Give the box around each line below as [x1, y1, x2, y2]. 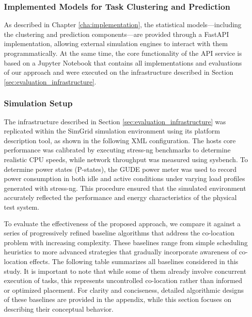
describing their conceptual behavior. [4, 303, 114, 314]
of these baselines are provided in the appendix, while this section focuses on [4, 294, 232, 304]
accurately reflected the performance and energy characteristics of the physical [4, 192, 237, 202]
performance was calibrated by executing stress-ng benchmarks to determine [4, 145, 231, 155]
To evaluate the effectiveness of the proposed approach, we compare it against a [4, 218, 241, 228]
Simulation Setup [4, 97, 73, 109]
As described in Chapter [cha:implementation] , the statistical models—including [4, 19, 242, 30]
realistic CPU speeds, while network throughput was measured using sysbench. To [4, 154, 248, 164]
